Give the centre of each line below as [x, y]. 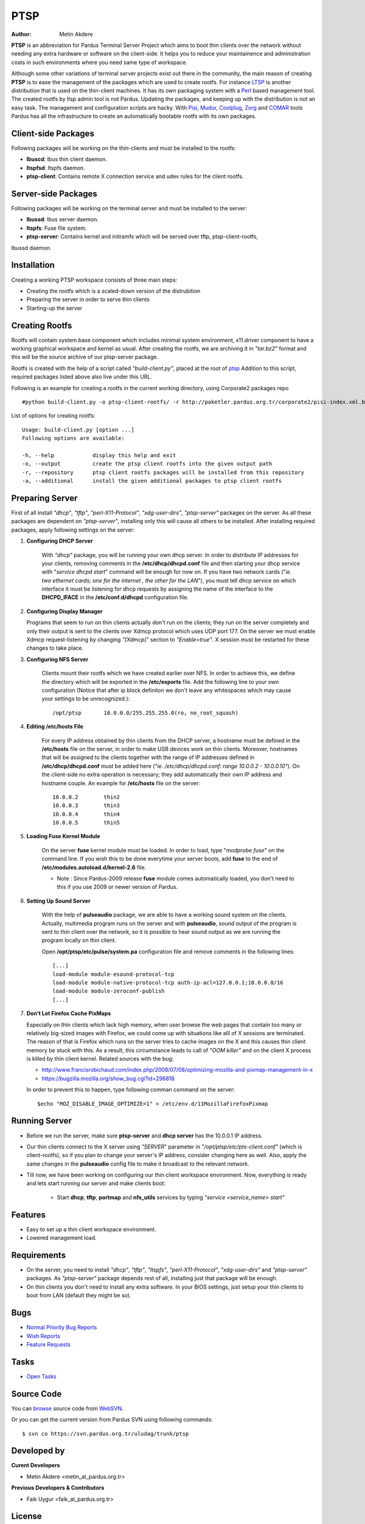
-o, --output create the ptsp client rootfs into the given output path [147, 464]
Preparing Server [44, 498]
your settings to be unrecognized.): [86, 699]
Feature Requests [49, 1344]
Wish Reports [43, 1336]
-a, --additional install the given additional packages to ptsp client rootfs [152, 481]
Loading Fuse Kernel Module [63, 836]
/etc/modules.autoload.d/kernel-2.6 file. [94, 867]
